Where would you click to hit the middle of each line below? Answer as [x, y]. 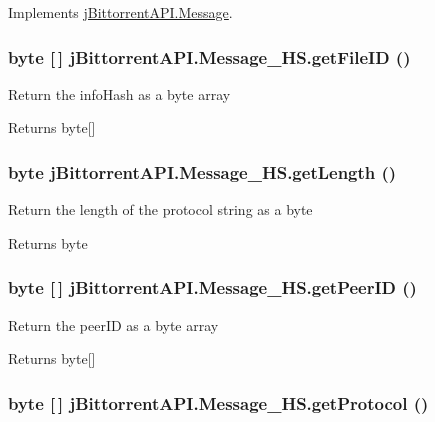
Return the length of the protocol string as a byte [160, 209]
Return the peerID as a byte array [113, 324]
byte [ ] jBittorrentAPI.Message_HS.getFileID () [209, 56]
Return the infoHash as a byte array [119, 93]
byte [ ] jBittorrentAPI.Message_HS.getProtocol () [218, 402]
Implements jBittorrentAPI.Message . [120, 12]
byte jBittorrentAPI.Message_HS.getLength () [202, 171]
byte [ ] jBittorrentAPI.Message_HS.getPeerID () [212, 287]
